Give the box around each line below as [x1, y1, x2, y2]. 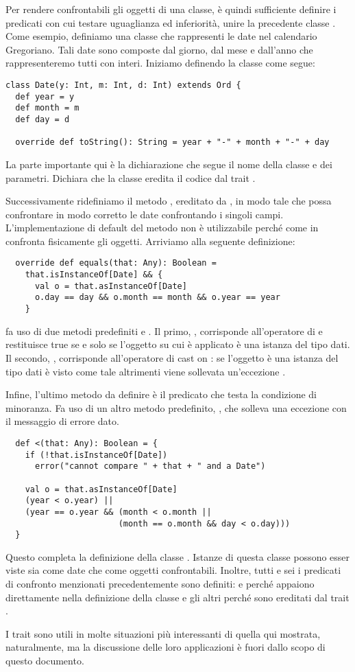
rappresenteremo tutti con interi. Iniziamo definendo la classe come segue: [5, 56, 315, 70]
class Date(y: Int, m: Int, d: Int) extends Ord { [5, 80, 241, 90]
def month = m [15, 103, 79, 113]
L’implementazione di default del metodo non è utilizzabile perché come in [5, 220, 319, 235]
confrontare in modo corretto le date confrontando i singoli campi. [5, 207, 284, 221]
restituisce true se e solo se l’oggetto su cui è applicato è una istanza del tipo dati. [5, 337, 350, 351]
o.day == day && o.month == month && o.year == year [34, 292, 280, 303]
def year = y [15, 91, 75, 102]
